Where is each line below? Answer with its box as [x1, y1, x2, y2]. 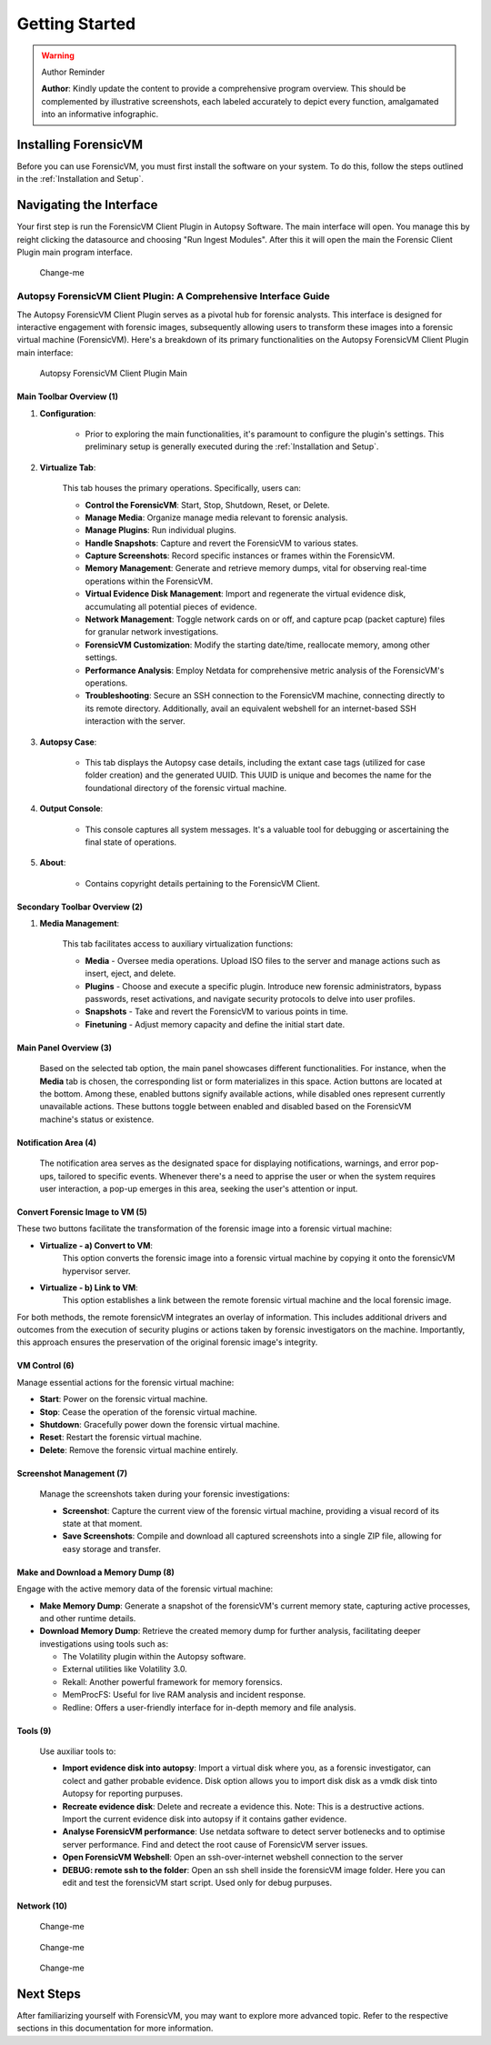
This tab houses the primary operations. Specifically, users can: [62, 483, 302, 494]
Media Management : [39, 918, 120, 929]
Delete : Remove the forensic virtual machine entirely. [39, 1444, 238, 1455]
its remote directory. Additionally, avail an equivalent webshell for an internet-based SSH [85, 703, 417, 714]
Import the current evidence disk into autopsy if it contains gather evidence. [62, 1814, 347, 1824]
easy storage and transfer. [62, 1543, 161, 1554]
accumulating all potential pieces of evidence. [85, 601, 257, 612]
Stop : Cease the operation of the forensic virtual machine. [39, 1406, 258, 1418]
